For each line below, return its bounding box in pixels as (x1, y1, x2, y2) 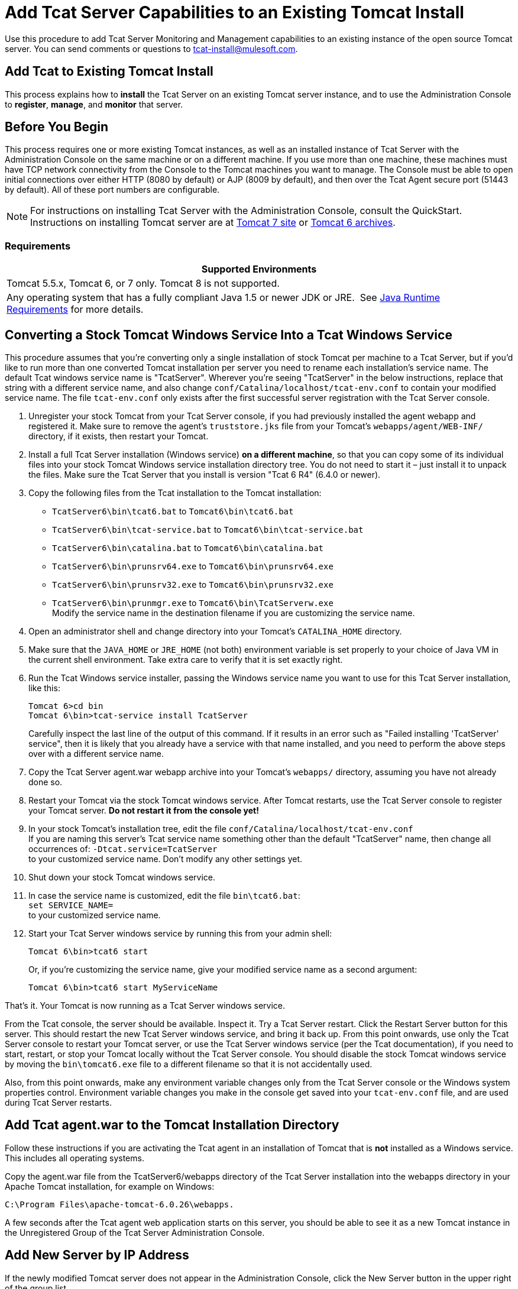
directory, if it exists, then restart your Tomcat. (28, 431, 209, 442)
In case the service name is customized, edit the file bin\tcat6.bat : (28, 890, 300, 901)
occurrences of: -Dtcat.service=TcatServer (28, 844, 218, 854)
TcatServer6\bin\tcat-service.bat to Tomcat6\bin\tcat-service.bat (52, 524, 364, 535)
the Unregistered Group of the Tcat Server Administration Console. (5, 1227, 265, 1238)
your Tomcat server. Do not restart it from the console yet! (28, 805, 259, 816)
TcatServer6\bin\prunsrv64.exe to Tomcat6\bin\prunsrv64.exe (52, 561, 334, 572)
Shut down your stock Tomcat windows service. (28, 872, 215, 883)
